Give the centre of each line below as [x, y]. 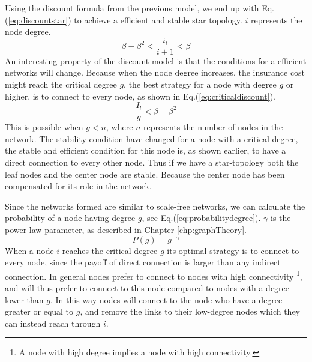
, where [120, 127]
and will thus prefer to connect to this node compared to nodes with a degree [147, 288]
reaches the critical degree [110, 250]
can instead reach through [53, 323]
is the [281, 218]
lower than [24, 299]
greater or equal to [39, 311]
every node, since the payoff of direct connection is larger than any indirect [143, 262]
